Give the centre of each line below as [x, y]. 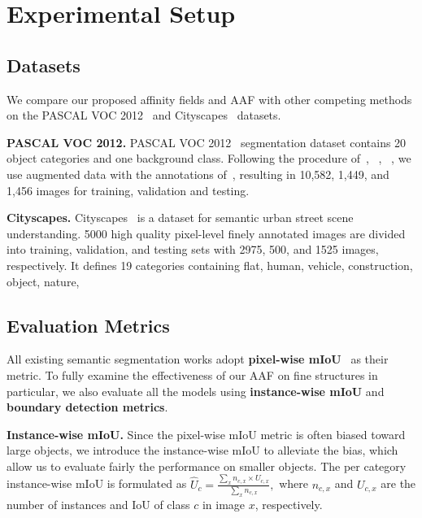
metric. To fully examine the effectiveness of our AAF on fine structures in [192, 374]
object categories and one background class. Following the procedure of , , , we [209, 158]
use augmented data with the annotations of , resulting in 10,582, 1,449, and [198, 174]
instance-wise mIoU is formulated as [97, 483]
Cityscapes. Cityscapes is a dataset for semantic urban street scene [180, 218]
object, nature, [43, 281]
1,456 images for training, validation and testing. [128, 190]
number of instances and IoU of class [98, 504]
